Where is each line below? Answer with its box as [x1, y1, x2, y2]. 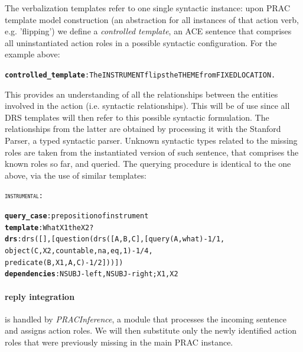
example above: [5, 48, 60, 60]
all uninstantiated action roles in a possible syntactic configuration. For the [5, 36, 277, 49]
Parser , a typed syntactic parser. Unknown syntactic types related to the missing [5, 134, 298, 146]
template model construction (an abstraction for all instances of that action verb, [5, 13, 299, 25]
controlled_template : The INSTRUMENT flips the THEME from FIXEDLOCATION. [5, 70, 276, 79]
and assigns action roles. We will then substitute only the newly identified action [5, 324, 297, 337]
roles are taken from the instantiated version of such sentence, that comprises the [5, 146, 299, 158]
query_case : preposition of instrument [5, 212, 149, 221]
